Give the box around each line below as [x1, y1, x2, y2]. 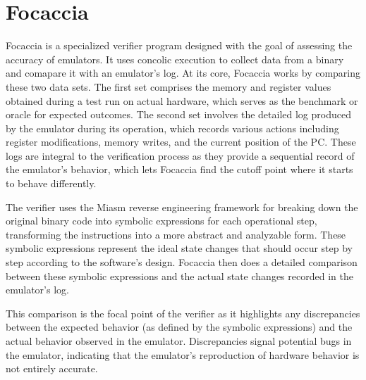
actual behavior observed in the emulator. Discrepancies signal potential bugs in [6, 334, 352, 348]
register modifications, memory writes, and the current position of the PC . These [6, 134, 356, 149]
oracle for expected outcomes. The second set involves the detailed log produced [6, 107, 351, 122]
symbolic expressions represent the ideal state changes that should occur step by [6, 241, 353, 255]
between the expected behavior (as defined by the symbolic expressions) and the [6, 319, 353, 334]
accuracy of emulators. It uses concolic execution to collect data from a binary [6, 51, 344, 66]
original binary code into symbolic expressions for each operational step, [6, 213, 317, 228]
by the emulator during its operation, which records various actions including [6, 120, 339, 135]
